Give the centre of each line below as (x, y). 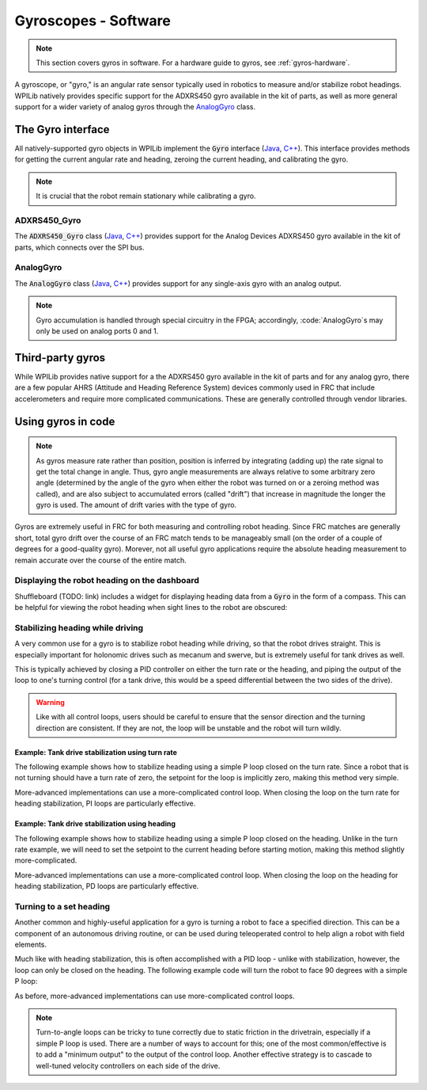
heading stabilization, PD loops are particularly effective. (107, 886)
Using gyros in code (65, 421)
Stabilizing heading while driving (79, 627)
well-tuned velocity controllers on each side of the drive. (128, 1065)
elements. (31, 945)
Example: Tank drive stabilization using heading (95, 824)
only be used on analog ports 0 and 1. (97, 331)
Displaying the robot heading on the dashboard (107, 581)
